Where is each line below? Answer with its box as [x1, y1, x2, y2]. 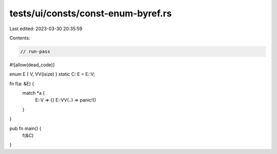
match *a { [22, 90, 45, 96]
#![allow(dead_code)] [9, 61, 55, 68]
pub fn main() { [9, 125, 42, 131]
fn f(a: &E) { [9, 80, 34, 86]
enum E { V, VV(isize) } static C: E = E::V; [9, 71, 95, 77]
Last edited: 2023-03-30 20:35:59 [9, 26, 83, 32]
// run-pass [20, 49, 51, 54]
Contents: [9, 35, 30, 41]
